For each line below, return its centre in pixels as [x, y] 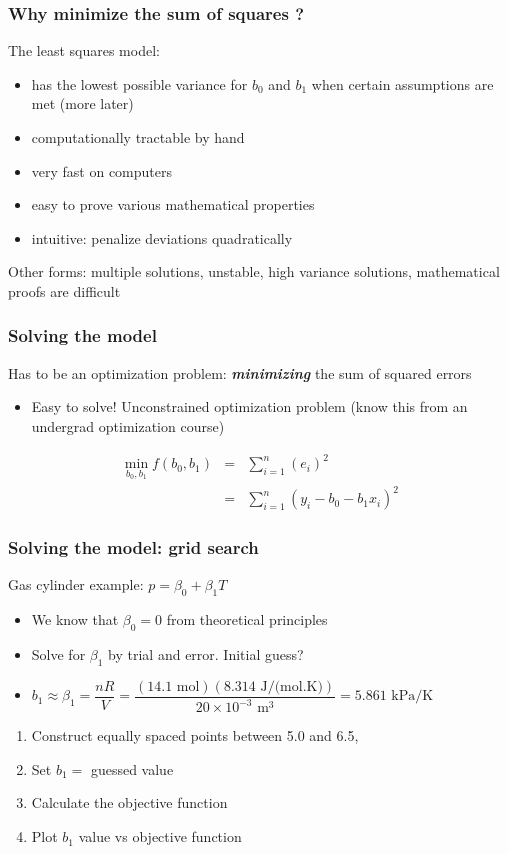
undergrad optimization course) [128, 425]
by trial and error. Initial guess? [206, 654]
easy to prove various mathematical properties [173, 204]
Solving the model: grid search [133, 547]
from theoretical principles [247, 619]
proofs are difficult [64, 290]
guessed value [132, 768]
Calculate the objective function [129, 802]
